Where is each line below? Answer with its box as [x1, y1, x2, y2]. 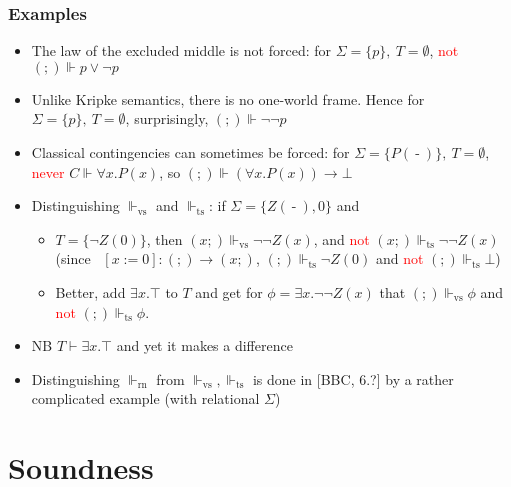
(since [55, 248, 91, 269]
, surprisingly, [125, 108, 209, 129]
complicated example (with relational [31, 388, 260, 409]
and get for [195, 281, 263, 302]
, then [146, 228, 183, 249]
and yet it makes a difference [116, 335, 293, 356]
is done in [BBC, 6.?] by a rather [252, 368, 454, 389]
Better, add [55, 281, 126, 302]
